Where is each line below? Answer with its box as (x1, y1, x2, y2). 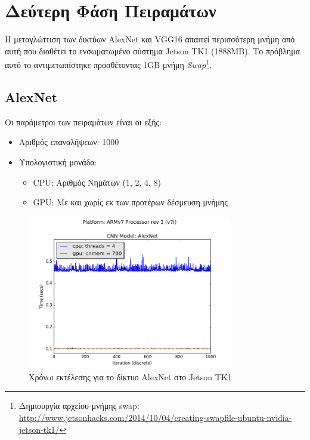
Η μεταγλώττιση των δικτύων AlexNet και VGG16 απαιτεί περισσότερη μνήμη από (5, 33, 295, 45)
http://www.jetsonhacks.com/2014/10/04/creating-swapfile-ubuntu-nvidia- (18, 411, 292, 423)
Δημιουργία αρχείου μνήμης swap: (18, 399, 139, 412)
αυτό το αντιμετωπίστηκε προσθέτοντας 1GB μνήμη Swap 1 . (5, 57, 212, 70)
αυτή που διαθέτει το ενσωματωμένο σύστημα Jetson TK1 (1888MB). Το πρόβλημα (5, 44, 300, 57)
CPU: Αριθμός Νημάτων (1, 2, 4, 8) (33, 176, 162, 188)
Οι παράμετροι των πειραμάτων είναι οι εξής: (5, 115, 162, 128)
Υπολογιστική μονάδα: (18, 155, 97, 168)
